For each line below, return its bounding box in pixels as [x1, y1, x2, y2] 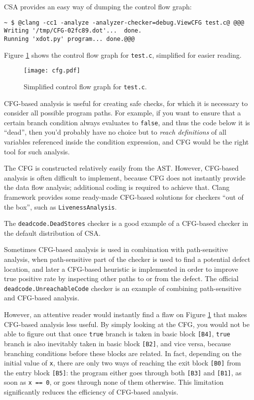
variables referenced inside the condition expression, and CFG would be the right [4, 136, 249, 146]
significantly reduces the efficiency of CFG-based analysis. [4, 387, 179, 397]
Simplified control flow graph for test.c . [24, 81, 147, 91]
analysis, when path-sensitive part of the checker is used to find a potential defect [4, 254, 251, 264]
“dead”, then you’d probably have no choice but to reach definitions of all [4, 127, 226, 137]
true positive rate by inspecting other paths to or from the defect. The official [4, 273, 239, 284]
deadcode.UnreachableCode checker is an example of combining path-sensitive [4, 283, 242, 293]
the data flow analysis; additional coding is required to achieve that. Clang [4, 182, 230, 192]
